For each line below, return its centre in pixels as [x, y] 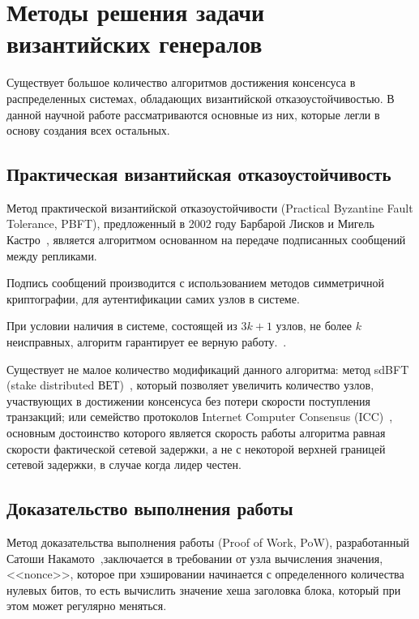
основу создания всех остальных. [88, 130]
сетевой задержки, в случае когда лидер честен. [124, 464]
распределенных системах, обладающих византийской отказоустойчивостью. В [201, 98]
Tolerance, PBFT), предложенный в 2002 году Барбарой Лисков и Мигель [190, 224]
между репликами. [52, 255]
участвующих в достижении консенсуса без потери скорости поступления [189, 400]
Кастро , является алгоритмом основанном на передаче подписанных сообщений [206, 240]
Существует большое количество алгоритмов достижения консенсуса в [181, 82]
